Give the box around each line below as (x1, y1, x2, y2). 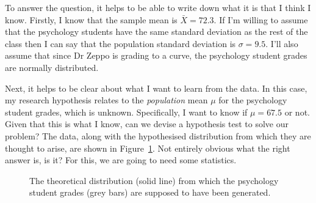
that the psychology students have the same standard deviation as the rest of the (5, 25, 308, 38)
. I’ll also (265, 37, 298, 50)
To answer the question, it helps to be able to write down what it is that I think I (5, 1, 311, 13)
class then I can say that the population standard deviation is (5, 37, 236, 50)
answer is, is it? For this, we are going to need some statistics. (5, 153, 237, 166)
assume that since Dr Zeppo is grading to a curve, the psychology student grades (5, 49, 307, 62)
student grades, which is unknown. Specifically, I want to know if (5, 105, 248, 118)
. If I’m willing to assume (214, 13, 308, 26)
